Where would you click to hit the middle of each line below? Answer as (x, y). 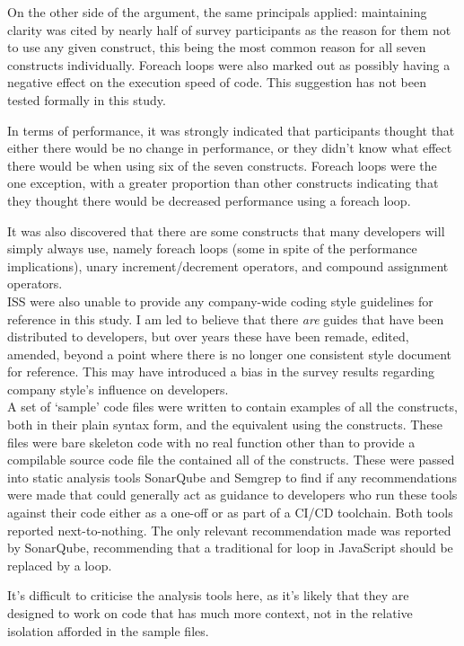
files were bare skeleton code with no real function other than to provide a (211, 442)
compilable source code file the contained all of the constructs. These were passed (231, 460)
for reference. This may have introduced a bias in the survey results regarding (221, 372)
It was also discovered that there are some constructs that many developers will (226, 230)
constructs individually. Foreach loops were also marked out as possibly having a (229, 64)
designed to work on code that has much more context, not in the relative (210, 613)
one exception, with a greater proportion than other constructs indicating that (223, 183)
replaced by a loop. (60, 565)
